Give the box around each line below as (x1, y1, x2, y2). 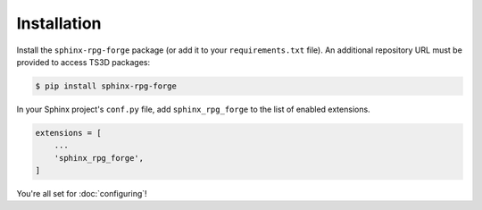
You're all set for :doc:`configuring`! (16, 189, 147, 199)
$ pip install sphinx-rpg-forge (35, 80, 178, 91)
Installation (16, 13, 102, 33)
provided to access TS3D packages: (16, 56, 151, 67)
